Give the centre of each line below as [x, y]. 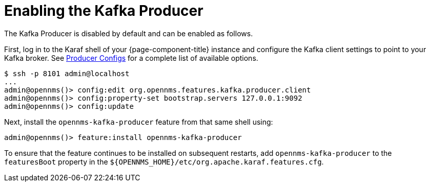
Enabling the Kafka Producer [104, 11]
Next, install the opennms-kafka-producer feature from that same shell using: [139, 122]
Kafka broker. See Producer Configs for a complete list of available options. [131, 58]
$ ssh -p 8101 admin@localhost [67, 73]
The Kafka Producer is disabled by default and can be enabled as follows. [129, 33]
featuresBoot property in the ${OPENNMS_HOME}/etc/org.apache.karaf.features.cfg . [164, 161]
